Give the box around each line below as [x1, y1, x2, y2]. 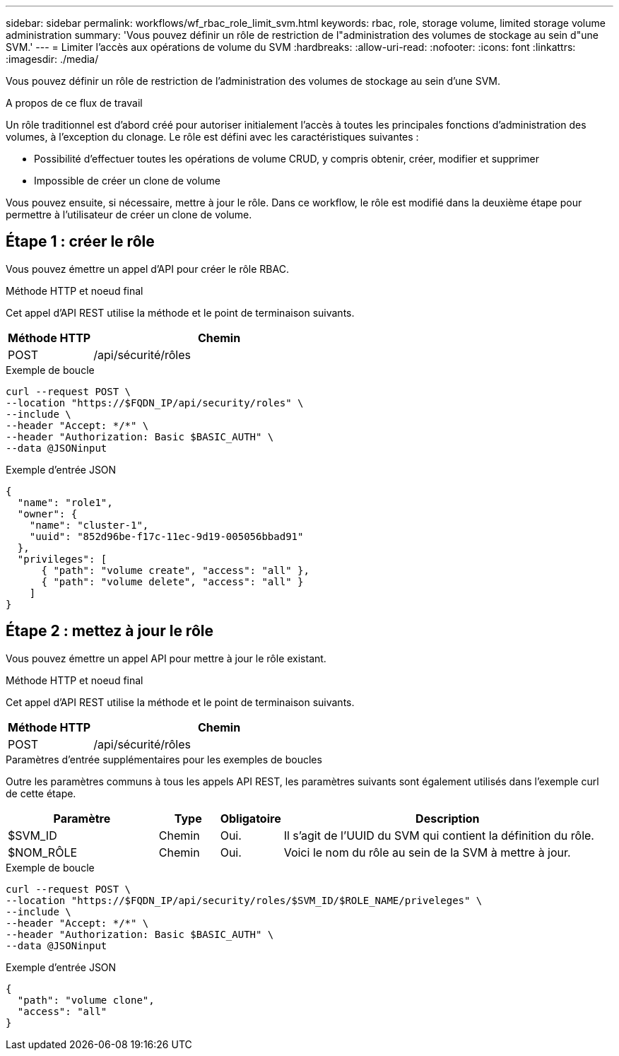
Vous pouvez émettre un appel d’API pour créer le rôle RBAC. [6, 262, 289, 275]
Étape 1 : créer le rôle [6, 233, 155, 251]
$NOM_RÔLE [8, 845, 78, 860]
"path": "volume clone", [17, 994, 155, 1006]
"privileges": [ [17, 553, 107, 565]
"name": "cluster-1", [29, 519, 149, 531]
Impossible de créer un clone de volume [34, 175, 220, 187]
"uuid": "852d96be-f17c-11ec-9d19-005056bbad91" [29, 530, 304, 542]
